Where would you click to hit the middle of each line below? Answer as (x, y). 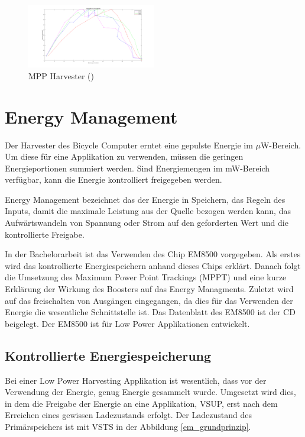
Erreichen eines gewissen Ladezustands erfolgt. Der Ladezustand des (128, 415)
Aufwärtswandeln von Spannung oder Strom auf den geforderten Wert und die (147, 223)
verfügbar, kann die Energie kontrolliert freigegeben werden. (113, 179)
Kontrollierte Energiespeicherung (108, 355)
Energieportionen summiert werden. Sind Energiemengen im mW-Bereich (137, 168)
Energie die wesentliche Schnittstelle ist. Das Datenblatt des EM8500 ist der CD (150, 312)
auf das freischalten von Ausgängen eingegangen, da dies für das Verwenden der (149, 300)
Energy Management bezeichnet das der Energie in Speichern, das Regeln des (145, 199)
